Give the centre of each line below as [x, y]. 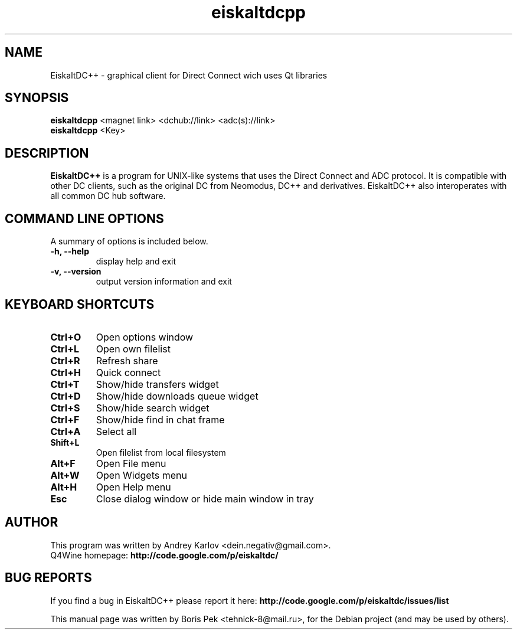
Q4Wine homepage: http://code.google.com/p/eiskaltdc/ [164, 555]
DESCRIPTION [47, 153]
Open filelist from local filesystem [161, 452]
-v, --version [76, 272]
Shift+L [65, 442]
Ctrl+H [66, 372]
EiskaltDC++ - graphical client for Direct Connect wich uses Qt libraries [189, 75]
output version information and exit [164, 282]
